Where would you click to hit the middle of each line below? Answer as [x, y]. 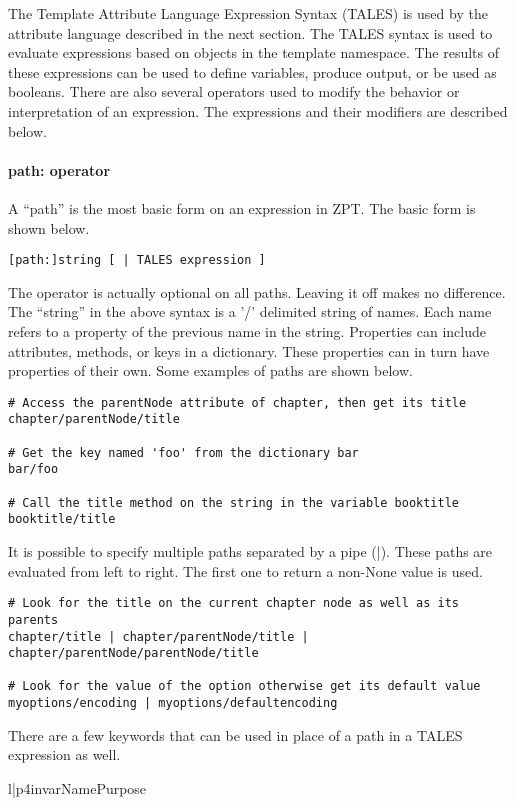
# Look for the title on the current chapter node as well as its [234, 603]
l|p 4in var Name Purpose [77, 787]
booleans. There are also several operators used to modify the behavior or [234, 91]
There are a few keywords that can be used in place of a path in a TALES [235, 734]
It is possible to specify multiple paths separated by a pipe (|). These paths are [250, 551]
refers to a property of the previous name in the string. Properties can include [247, 330]
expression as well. [64, 754]
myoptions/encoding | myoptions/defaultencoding [173, 703]
